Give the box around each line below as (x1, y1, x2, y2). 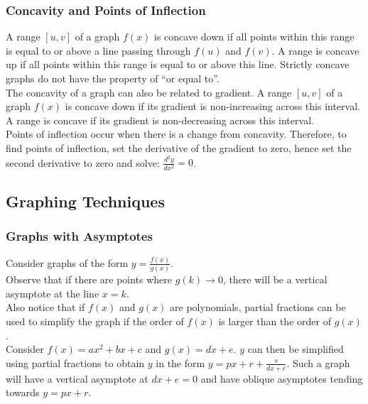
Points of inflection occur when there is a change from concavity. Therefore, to (6, 126, 347, 141)
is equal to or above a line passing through (6, 43, 191, 58)
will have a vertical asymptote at (6, 371, 148, 386)
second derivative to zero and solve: (6, 155, 160, 170)
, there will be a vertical (222, 272, 328, 287)
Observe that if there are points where (6, 272, 173, 287)
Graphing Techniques (6, 190, 165, 212)
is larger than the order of (218, 313, 331, 328)
